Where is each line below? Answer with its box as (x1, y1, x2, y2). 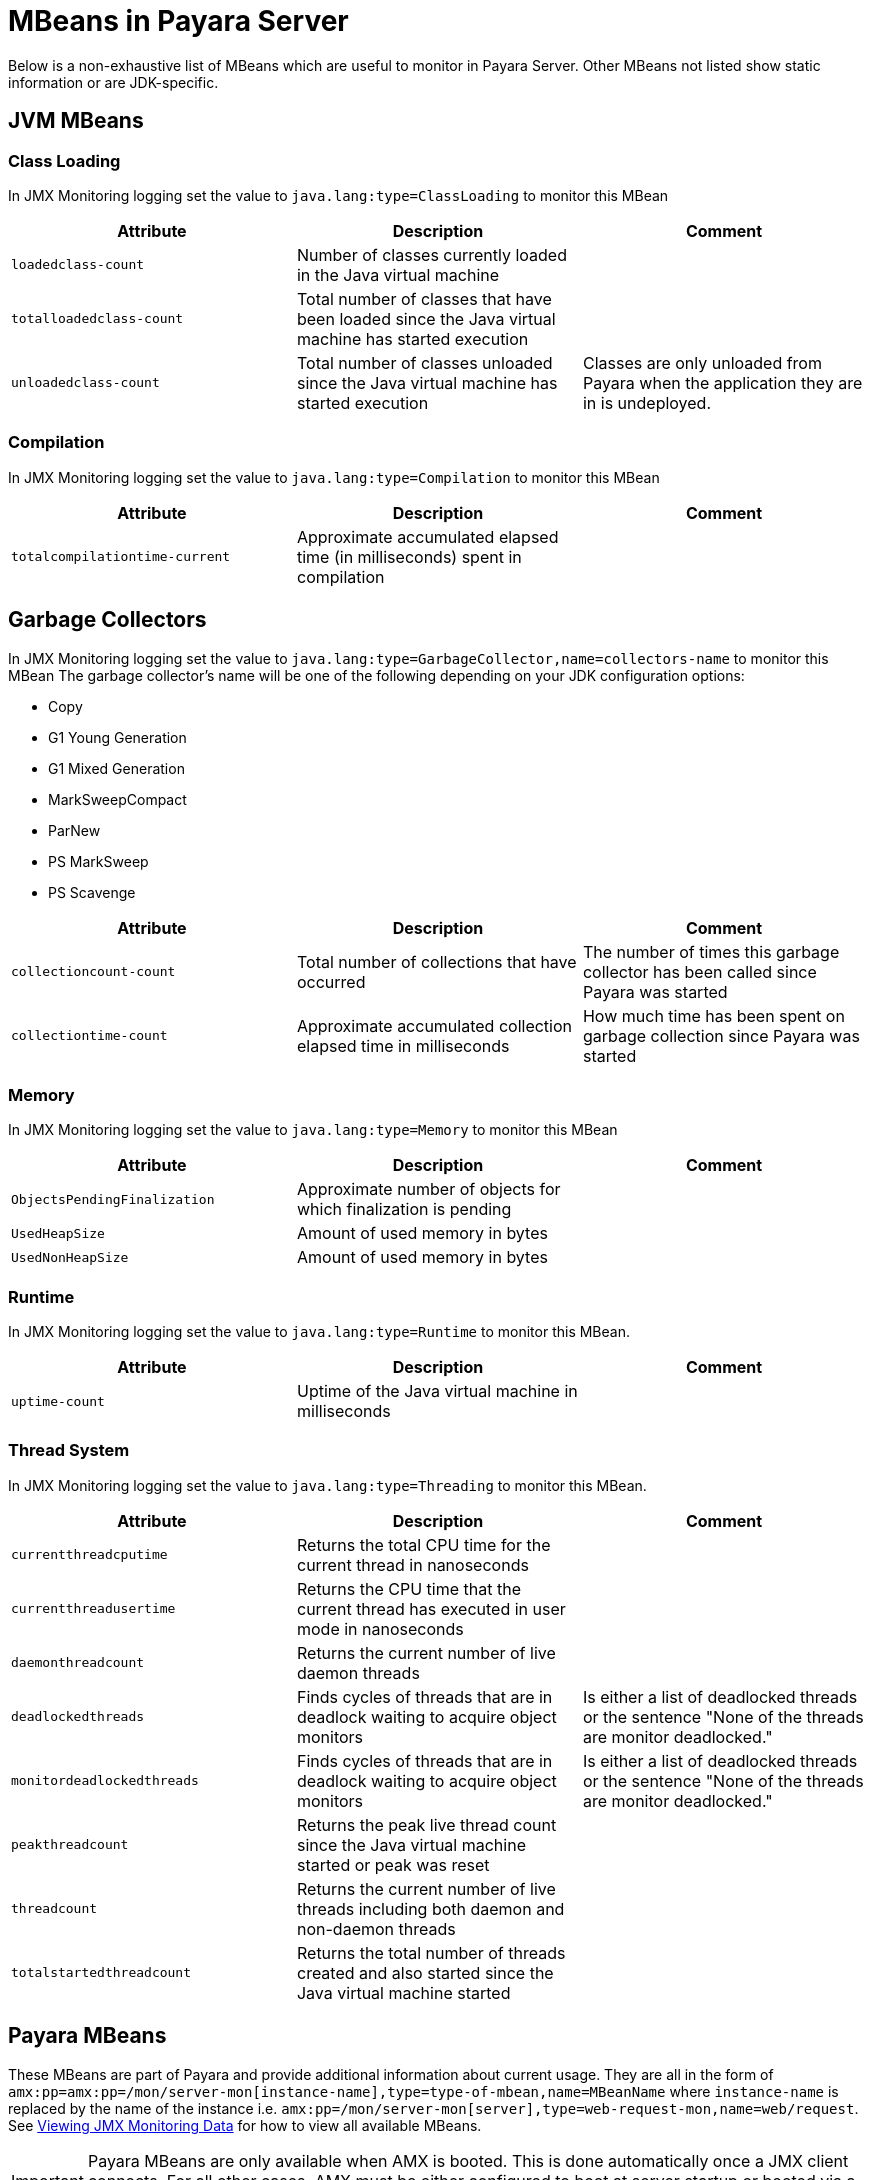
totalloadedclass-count (11, 311, 184, 327)
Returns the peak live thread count (296, 1814, 557, 1835)
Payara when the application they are (582, 372, 863, 393)
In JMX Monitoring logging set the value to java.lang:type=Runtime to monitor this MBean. (8, 1323, 630, 1341)
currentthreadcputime (11, 1547, 168, 1563)
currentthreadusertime (11, 1601, 176, 1617)
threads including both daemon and (296, 1898, 565, 1919)
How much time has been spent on (582, 1005, 845, 1026)
